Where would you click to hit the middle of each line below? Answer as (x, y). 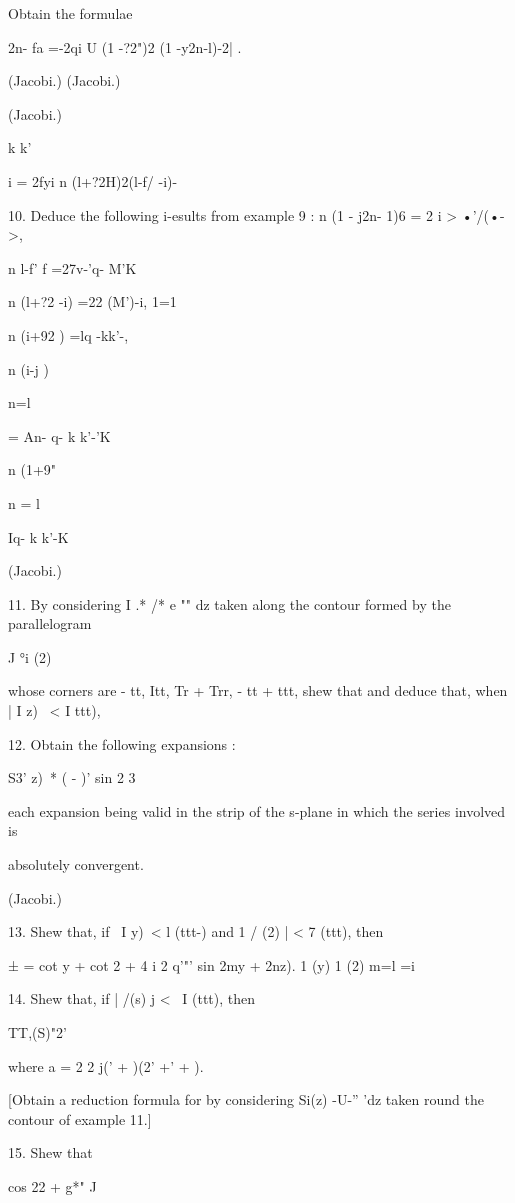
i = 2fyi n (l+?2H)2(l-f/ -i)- (93, 180)
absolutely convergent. (76, 864)
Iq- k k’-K (38, 536)
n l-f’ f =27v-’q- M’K (72, 267)
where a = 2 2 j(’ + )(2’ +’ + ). (106, 1065)
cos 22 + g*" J (52, 1185)
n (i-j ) (28, 368)
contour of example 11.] (80, 1118)
